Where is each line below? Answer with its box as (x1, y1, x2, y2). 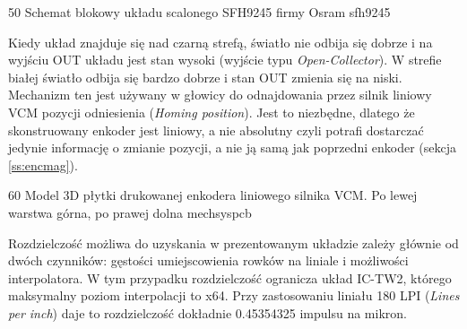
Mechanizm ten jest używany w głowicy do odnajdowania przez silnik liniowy (8, 85, 432, 104)
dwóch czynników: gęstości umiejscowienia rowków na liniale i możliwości (8, 251, 409, 270)
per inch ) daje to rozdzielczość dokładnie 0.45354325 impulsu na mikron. (8, 303, 407, 322)
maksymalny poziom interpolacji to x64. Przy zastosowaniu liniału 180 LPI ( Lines (8, 286, 460, 305)
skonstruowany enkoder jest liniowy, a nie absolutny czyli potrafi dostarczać (8, 120, 424, 139)
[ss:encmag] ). (8, 155, 78, 174)
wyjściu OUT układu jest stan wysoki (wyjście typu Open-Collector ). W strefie (8, 50, 442, 69)
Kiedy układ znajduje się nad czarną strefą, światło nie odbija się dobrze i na (8, 32, 433, 51)
